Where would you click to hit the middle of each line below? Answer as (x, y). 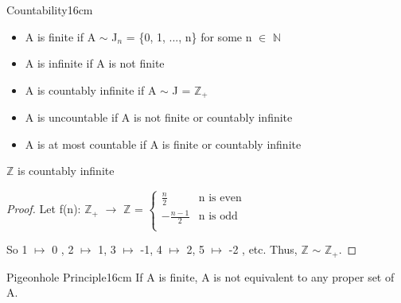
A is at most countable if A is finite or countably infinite (163, 144)
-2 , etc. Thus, (263, 249)
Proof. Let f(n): (44, 209)
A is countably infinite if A (91, 89)
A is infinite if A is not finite (95, 63)
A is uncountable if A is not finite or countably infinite (159, 117)
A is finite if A (60, 36)
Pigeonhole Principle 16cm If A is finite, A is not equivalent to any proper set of (200, 276)
